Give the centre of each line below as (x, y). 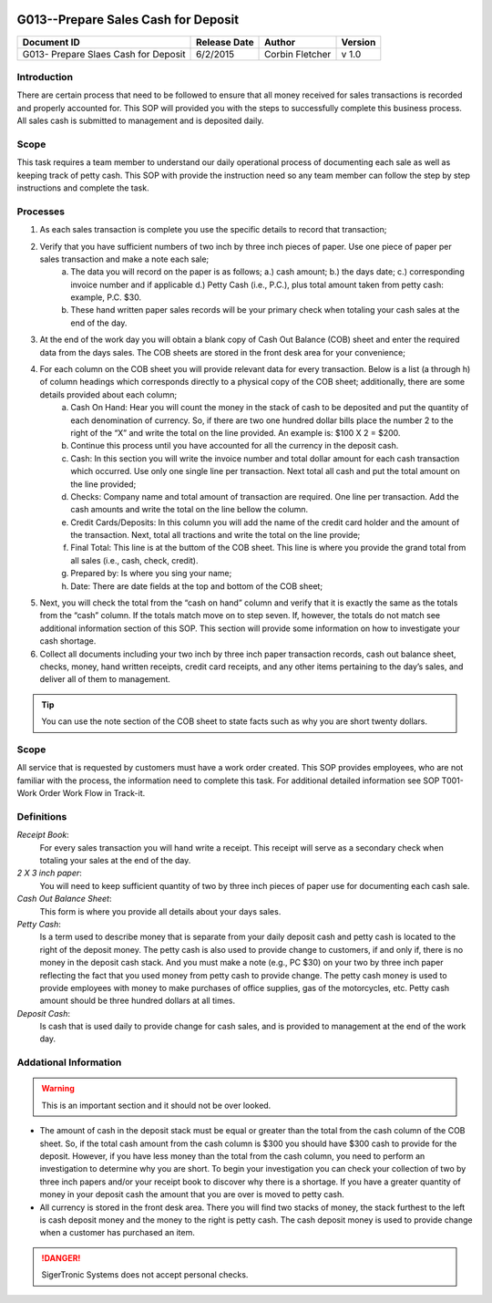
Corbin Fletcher (298, 54)
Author (280, 42)
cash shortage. (68, 641)
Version (359, 42)
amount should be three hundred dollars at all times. (138, 1001)
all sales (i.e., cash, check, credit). (135, 560)
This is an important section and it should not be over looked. (156, 1105)
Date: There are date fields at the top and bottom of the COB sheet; (197, 586)
